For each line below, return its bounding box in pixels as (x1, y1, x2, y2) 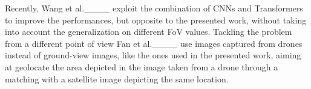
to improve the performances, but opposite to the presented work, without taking (5, 13, 307, 26)
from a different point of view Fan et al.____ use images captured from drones (5, 37, 303, 49)
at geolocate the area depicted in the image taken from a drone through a (5, 60, 278, 73)
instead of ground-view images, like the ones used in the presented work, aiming (5, 49, 301, 61)
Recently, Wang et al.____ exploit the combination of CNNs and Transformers (5, 2, 303, 14)
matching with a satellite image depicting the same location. (5, 72, 229, 85)
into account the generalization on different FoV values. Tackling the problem (5, 25, 292, 38)
